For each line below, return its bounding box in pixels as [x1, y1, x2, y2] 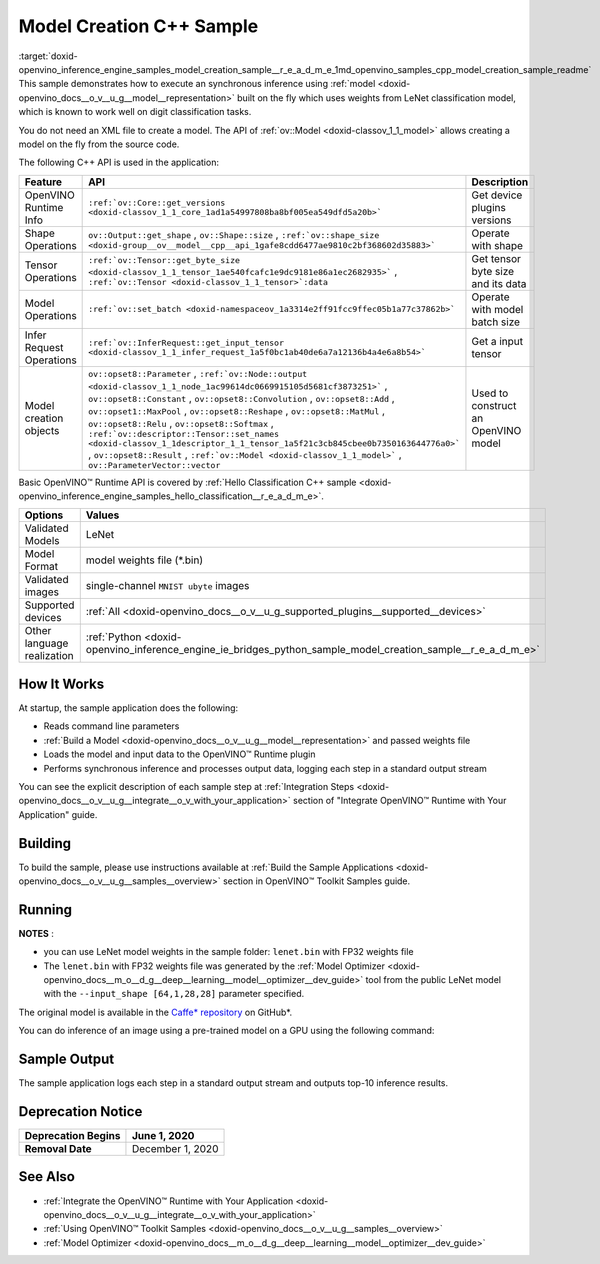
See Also [18, 1168, 75, 1185]
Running [18, 901, 73, 918]
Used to [471, 386, 509, 400]
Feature [24, 175, 63, 189]
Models [24, 534, 60, 548]
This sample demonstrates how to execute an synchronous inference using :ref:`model [18, 78, 376, 90]
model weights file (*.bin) [85, 553, 204, 567]
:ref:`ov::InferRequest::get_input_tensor [88, 337, 285, 348]
